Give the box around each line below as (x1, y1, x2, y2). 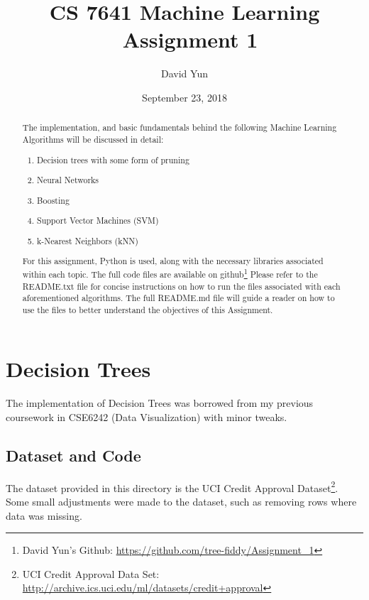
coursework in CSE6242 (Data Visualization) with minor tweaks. (6, 410, 287, 425)
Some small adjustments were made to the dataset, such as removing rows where (6, 494, 357, 509)
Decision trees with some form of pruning (37, 153, 189, 165)
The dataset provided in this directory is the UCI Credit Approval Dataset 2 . (6, 478, 338, 495)
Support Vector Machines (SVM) (37, 214, 159, 227)
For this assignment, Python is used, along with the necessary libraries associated (22, 255, 324, 267)
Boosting (37, 194, 70, 206)
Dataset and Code (6, 444, 141, 466)
